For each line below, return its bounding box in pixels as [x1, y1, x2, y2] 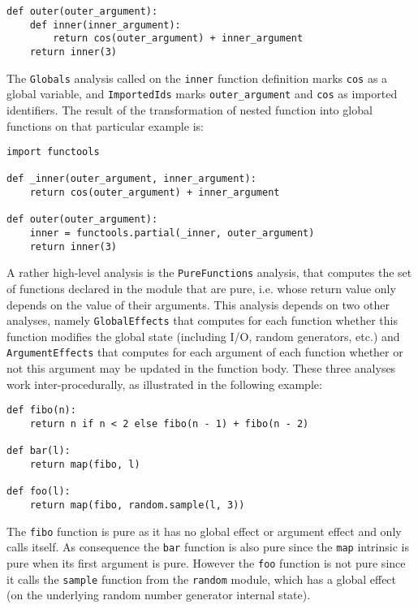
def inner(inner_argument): [29, 19, 181, 31]
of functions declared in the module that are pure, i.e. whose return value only [6, 280, 396, 297]
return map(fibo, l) [29, 458, 140, 470]
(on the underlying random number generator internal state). [6, 586, 311, 603]
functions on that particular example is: [6, 117, 204, 134]
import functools [6, 146, 100, 158]
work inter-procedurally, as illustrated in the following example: [6, 375, 322, 392]
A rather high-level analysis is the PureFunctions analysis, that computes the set [6, 264, 412, 281]
